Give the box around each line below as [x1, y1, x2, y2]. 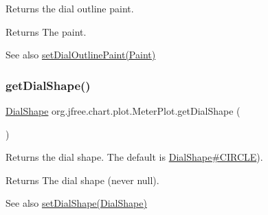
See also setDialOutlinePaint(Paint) [5, 47, 156, 62]
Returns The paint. [5, 24, 87, 38]
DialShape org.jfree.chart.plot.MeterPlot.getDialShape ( [5, 104, 241, 117]
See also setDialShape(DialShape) [5, 196, 147, 210]
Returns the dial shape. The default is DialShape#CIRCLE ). [5, 150, 263, 164]
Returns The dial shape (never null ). [5, 172, 159, 187]
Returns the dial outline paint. [5, 1, 134, 15]
